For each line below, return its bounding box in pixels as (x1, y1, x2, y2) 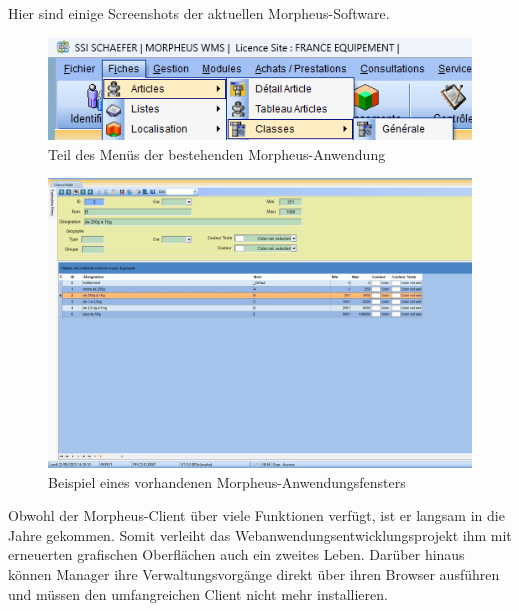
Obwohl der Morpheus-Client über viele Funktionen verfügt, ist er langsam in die (8, 505, 505, 526)
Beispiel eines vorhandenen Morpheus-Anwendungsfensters (48, 471, 406, 492)
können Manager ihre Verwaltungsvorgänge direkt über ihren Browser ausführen (8, 564, 500, 585)
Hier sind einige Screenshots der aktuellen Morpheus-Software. (8, 3, 390, 23)
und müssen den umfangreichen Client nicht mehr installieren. (8, 583, 388, 604)
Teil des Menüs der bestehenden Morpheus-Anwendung (48, 143, 386, 164)
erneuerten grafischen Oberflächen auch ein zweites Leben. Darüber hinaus (8, 544, 465, 565)
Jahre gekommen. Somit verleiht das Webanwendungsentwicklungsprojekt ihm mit (8, 524, 512, 545)
